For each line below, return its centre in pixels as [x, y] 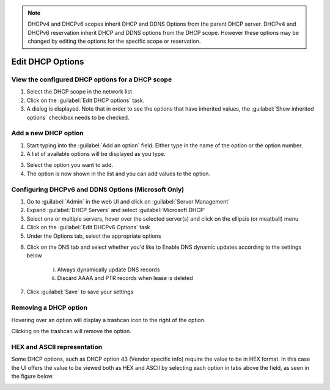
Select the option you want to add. [70, 165]
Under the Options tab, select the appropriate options [94, 236]
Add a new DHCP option [47, 133]
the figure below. [33, 376]
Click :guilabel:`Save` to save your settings [80, 292]
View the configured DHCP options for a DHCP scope [92, 79]
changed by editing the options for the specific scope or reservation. [114, 41]
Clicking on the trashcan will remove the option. [71, 331]
